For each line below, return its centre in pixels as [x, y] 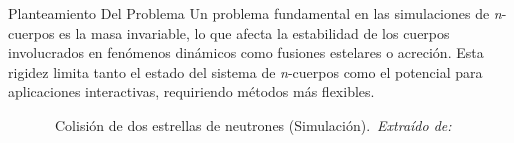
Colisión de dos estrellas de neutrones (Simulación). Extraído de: [253, 124]
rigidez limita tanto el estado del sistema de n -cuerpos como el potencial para [245, 71]
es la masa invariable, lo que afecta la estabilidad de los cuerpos [254, 32]
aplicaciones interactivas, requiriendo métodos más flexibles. [191, 91]
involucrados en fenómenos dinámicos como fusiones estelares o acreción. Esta [246, 52]
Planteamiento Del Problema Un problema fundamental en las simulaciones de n [255, 13]
